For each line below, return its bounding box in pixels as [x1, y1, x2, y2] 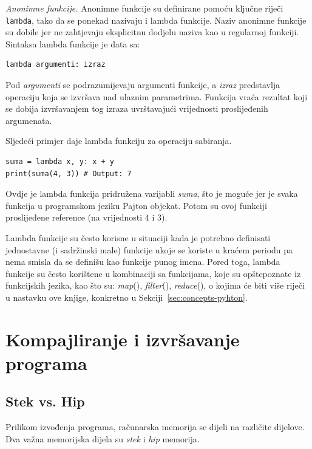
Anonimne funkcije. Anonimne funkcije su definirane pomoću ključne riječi [5, 2, 283, 14]
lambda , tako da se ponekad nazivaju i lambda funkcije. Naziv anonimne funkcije [5, 13, 307, 26]
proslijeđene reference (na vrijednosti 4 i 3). [5, 211, 168, 224]
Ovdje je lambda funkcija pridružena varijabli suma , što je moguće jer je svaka [5, 187, 298, 200]
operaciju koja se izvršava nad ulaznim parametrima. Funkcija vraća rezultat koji [5, 90, 308, 103]
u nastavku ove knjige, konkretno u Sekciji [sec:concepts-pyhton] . [5, 290, 248, 303]
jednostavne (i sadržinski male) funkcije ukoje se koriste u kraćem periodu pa [5, 243, 293, 256]
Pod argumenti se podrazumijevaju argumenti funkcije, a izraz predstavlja [5, 78, 280, 91]
